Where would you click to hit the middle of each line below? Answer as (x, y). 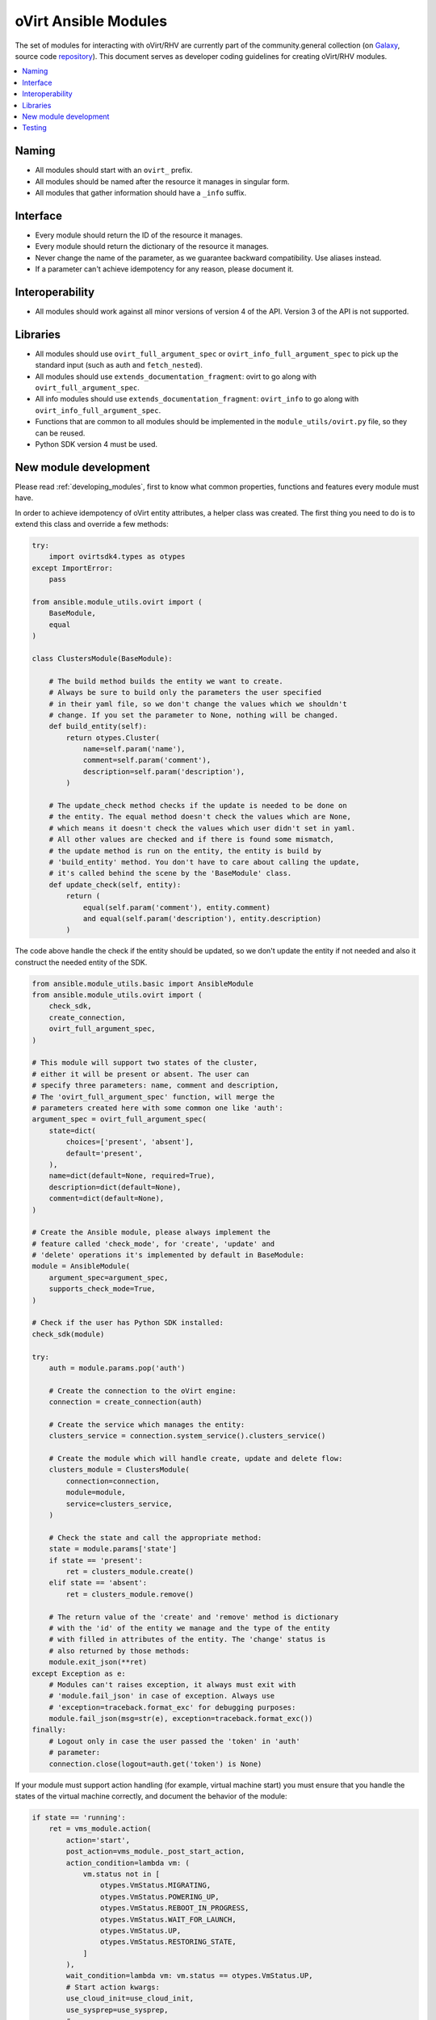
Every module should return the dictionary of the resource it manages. (152, 246)
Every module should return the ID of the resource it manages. (139, 235)
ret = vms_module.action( (100, 1829)
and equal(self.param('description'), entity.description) (202, 918)
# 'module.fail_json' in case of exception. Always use (162, 1696)
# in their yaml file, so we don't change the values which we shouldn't (198, 704)
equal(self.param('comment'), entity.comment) (176, 907)
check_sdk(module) (68, 1334)
